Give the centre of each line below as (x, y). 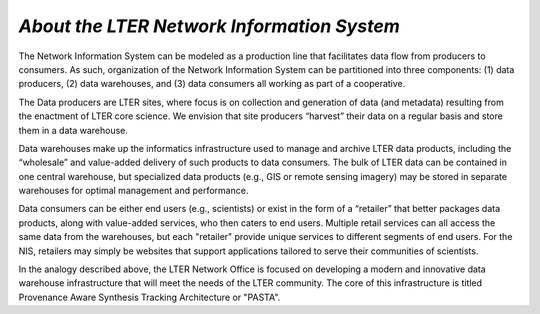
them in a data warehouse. (73, 130)
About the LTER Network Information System (209, 26)
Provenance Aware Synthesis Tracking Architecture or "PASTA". (149, 297)
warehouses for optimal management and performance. (133, 191)
